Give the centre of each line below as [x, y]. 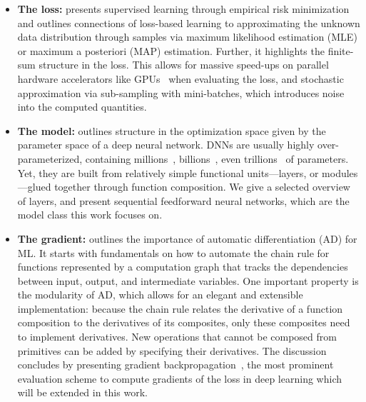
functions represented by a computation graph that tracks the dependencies [183, 267]
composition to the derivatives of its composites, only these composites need [184, 322]
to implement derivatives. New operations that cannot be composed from [177, 337]
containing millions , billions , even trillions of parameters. [217, 158]
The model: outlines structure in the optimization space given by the [172, 130]
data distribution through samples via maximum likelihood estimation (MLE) [187, 37]
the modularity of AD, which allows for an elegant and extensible [160, 295]
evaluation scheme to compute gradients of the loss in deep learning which [179, 378]
